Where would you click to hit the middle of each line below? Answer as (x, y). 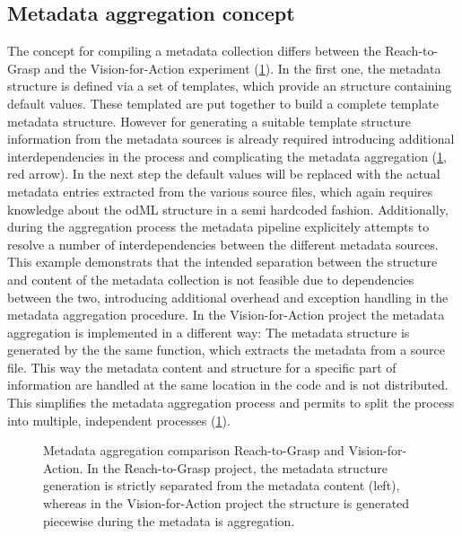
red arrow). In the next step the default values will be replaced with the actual (224, 174)
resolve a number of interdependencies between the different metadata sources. (223, 244)
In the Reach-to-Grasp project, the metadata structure (237, 467)
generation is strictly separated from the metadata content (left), (222, 485)
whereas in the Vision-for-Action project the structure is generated (227, 503)
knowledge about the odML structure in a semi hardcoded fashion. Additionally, (228, 209)
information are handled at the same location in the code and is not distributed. (228, 385)
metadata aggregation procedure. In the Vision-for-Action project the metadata (226, 315)
